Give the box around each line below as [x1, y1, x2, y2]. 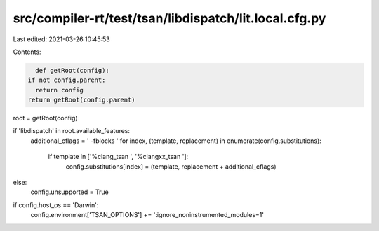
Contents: [13, 48, 41, 56]
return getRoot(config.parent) [27, 96, 136, 104]
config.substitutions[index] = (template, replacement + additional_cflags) [65, 162, 277, 171]
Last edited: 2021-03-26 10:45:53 [13, 35, 110, 43]
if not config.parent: [27, 76, 106, 84]
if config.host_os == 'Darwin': [13, 200, 99, 209]
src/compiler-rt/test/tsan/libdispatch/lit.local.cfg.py [13, 10, 326, 26]
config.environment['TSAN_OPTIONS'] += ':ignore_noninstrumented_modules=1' [30, 211, 265, 219]
